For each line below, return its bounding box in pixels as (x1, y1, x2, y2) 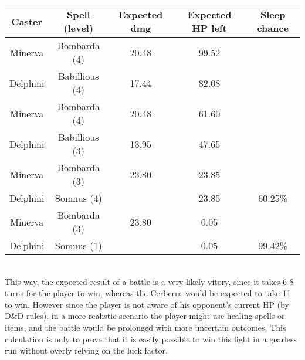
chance (257, 21, 289, 35)
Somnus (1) (55, 239, 102, 252)
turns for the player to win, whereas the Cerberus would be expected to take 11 (5, 287, 291, 299)
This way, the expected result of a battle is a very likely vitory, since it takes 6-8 (5, 275, 294, 287)
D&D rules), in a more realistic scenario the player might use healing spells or (5, 310, 285, 322)
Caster (11, 14, 43, 28)
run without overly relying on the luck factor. (5, 344, 168, 356)
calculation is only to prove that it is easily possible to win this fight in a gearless (5, 332, 297, 345)
